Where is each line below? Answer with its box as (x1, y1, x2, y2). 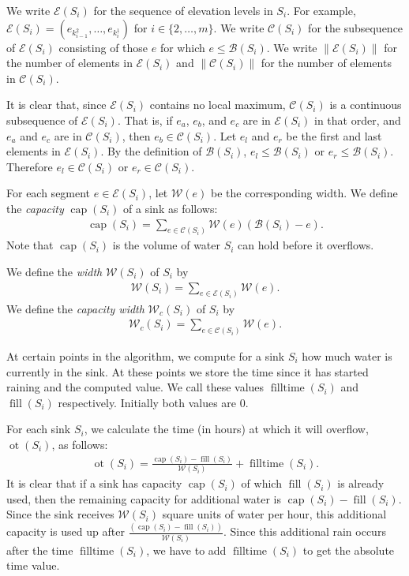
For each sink (6, 421, 71, 437)
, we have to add (146, 541, 227, 558)
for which (159, 39, 205, 55)
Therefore (6, 158, 53, 174)
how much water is (302, 347, 392, 364)
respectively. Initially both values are (58, 394, 237, 410)
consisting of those (58, 39, 148, 55)
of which (241, 475, 282, 492)
